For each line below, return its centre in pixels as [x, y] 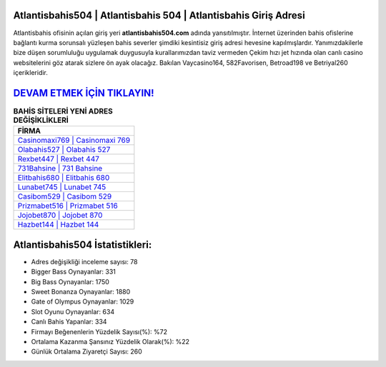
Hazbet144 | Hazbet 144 [58, 225]
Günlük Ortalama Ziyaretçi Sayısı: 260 [86, 352]
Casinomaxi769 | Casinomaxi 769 [74, 141]
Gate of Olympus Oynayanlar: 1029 [83, 302]
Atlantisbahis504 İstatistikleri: [83, 245]
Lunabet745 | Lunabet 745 [62, 187]
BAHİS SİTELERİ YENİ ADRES [63, 111]
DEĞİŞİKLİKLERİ [41, 120]
